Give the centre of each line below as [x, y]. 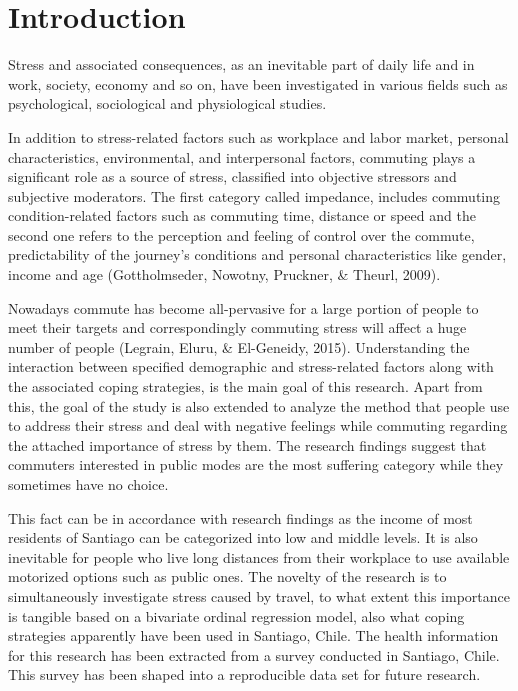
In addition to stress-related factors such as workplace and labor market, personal [258, 136]
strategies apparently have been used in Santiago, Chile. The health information [253, 635]
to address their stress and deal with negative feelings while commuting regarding [258, 425]
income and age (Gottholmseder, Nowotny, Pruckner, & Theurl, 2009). [224, 274]
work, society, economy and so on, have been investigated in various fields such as [258, 83]
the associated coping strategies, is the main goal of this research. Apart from [245, 386]
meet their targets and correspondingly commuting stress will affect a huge [237, 327]
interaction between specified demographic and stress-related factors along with [251, 366]
